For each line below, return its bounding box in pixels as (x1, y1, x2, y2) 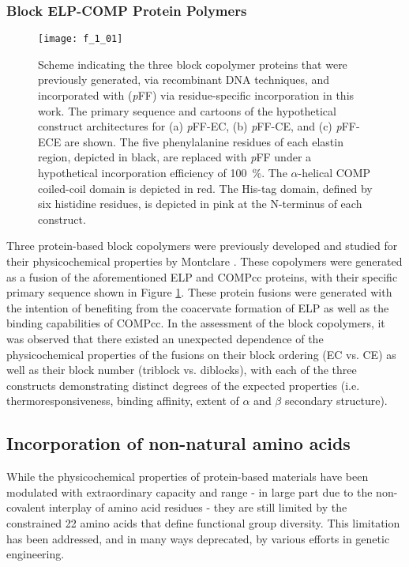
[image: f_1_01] (38, 33, 123, 45)
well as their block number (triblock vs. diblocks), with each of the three (6, 361, 357, 378)
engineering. (6, 546, 65, 562)
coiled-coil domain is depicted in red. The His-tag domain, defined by (38, 180, 373, 196)
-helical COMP (298, 164, 371, 181)
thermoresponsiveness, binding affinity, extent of (6, 392, 239, 409)
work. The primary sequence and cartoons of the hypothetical (38, 102, 336, 119)
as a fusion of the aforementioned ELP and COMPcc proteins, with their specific (6, 268, 398, 285)
